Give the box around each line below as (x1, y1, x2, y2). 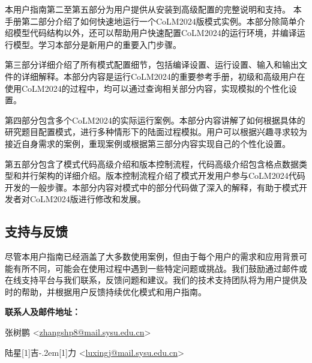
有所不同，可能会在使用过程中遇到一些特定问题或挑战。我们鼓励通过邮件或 (13, 262, 307, 274)
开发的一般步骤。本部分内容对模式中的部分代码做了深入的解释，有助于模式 (5, 181, 299, 193)
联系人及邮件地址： (5, 305, 80, 318)
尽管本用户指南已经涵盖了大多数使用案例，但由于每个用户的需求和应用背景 (5, 250, 299, 263)
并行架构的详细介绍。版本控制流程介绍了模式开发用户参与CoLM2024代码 (21, 169, 305, 182)
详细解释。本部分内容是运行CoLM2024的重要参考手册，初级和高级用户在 (21, 70, 305, 82)
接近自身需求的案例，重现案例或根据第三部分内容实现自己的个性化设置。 (5, 137, 290, 149)
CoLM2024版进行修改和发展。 (29, 193, 146, 205)
